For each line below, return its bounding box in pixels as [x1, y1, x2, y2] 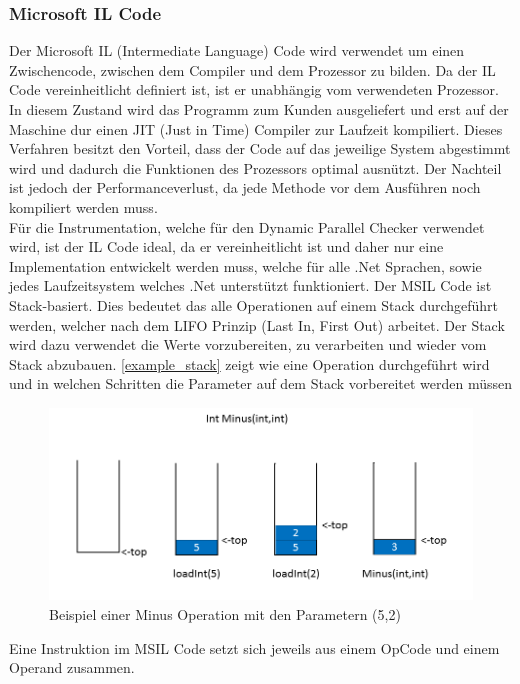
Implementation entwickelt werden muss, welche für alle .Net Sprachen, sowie [9, 255, 482, 276]
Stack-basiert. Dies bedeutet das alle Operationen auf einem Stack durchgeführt [9, 294, 499, 315]
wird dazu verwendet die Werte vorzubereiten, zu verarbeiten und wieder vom [9, 334, 487, 355]
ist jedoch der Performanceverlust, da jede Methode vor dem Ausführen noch [9, 177, 481, 198]
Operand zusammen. [9, 657, 135, 678]
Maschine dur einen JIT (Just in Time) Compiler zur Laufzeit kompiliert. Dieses [9, 118, 503, 139]
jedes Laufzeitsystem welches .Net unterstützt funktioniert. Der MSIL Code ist [9, 275, 492, 296]
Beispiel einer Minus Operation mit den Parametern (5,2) [49, 604, 401, 624]
